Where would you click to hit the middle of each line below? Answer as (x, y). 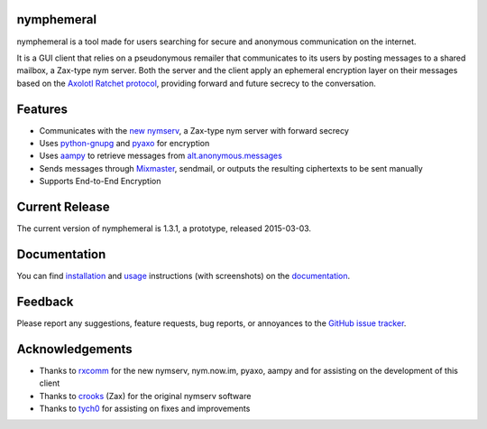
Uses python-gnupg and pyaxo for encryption (124, 143)
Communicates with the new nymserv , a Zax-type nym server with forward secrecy (194, 130)
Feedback (45, 301)
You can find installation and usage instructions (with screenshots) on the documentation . (184, 275)
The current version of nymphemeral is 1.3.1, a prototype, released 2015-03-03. (164, 228)
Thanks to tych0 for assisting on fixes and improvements (145, 408)
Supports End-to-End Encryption (100, 182)
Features (42, 109)
